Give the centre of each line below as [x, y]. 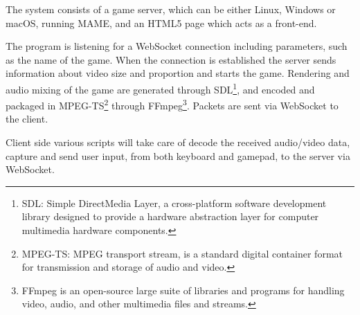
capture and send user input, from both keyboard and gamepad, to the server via [178, 155]
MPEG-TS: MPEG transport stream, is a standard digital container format [182, 253]
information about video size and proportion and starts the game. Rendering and [178, 73]
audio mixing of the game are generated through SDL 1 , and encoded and [160, 88]
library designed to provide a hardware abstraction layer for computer [170, 216]
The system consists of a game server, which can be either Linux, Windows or [171, 9]
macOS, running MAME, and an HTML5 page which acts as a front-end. [161, 22]
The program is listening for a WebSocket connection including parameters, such [177, 46]
